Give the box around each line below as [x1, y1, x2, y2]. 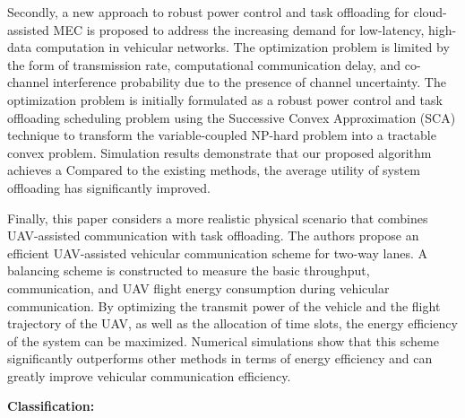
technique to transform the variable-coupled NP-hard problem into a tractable [7, 126, 436, 144]
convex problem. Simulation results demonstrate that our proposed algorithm [7, 143, 432, 161]
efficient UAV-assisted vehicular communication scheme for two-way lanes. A [7, 243, 427, 262]
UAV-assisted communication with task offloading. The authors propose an [7, 226, 419, 245]
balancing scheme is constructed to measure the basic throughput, [7, 261, 370, 280]
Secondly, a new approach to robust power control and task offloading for [7, 3, 409, 21]
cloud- [413, 3, 447, 21]
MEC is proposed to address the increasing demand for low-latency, [53, 20, 425, 39]
